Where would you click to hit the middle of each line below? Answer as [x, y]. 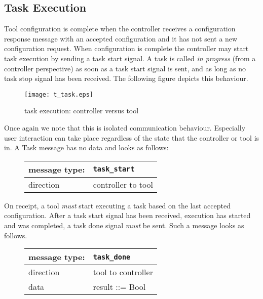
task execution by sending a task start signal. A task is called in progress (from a [130, 58]
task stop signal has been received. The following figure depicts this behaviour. [126, 78]
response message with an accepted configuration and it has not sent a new [121, 38]
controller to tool [123, 184]
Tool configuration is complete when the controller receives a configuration [120, 29]
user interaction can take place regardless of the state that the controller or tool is [132, 137]
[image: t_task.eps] [59, 94]
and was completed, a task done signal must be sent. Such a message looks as [124, 225]
